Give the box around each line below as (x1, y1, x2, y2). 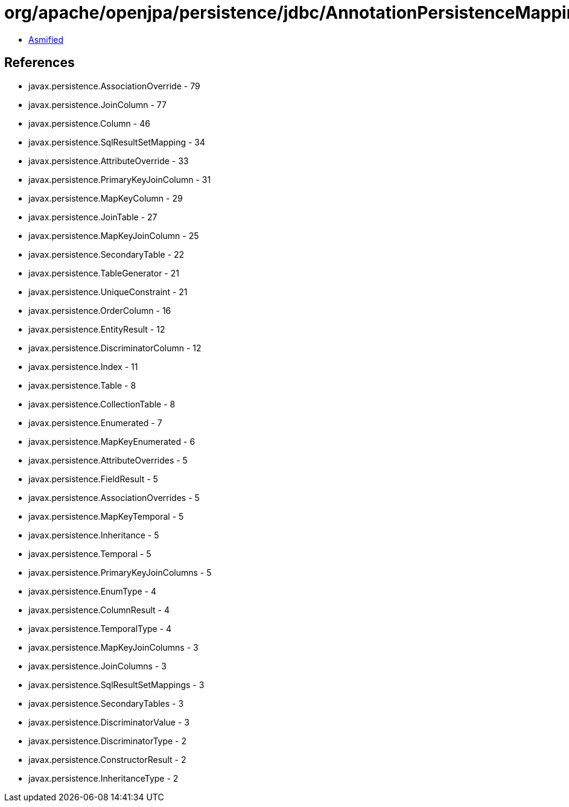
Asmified (28, 34, 64, 45)
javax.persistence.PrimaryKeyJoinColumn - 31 (28, 174, 211, 185)
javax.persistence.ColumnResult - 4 (28, 604, 170, 615)
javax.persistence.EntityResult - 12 (28, 324, 165, 334)
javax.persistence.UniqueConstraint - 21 (28, 286, 188, 297)
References (4, 55, 75, 71)
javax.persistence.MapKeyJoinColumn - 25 (28, 230, 199, 241)
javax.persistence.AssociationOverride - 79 (28, 80, 200, 91)
